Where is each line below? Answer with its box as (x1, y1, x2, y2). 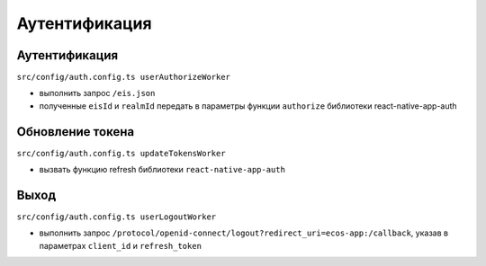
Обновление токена (16, 124, 135, 139)
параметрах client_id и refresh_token (39, 240, 202, 251)
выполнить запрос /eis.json (39, 88, 156, 99)
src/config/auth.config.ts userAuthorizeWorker (16, 72, 231, 83)
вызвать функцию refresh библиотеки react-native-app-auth (39, 164, 285, 175)
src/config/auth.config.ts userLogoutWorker (16, 212, 217, 222)
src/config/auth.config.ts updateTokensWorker (16, 148, 226, 158)
